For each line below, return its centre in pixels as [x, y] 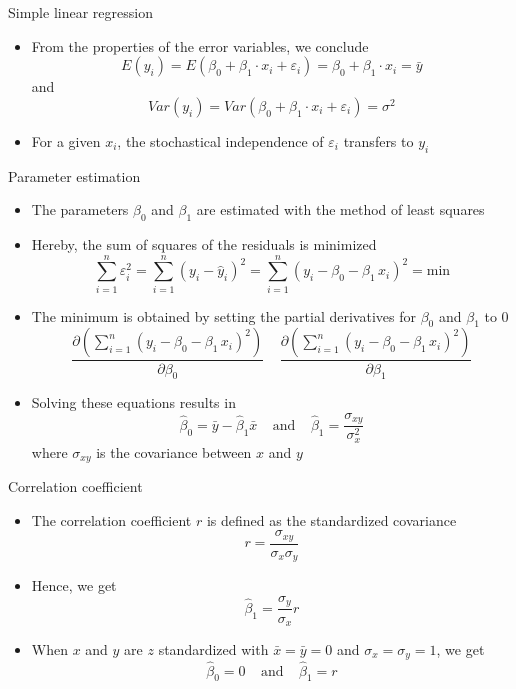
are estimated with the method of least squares [340, 209]
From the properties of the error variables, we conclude [200, 45]
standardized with [213, 648]
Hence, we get [74, 585]
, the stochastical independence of [220, 140]
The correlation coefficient [111, 519]
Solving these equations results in [133, 402]
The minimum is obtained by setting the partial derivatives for [223, 315]
